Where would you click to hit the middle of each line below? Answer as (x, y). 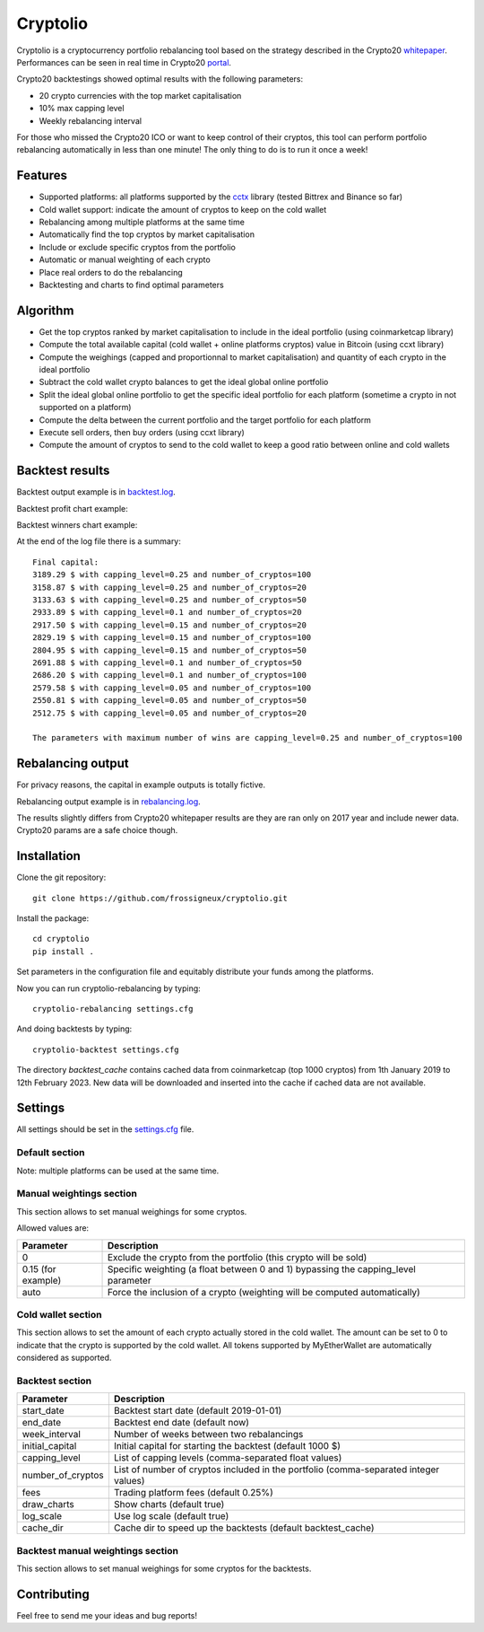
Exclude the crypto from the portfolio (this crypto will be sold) (238, 1257)
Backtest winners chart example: (77, 525)
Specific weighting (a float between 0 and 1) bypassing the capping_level (262, 1268)
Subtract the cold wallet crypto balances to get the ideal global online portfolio (184, 382)
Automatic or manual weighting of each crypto (125, 259)
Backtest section (54, 1381)
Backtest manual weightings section (98, 1550)
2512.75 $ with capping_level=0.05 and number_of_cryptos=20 (169, 713)
